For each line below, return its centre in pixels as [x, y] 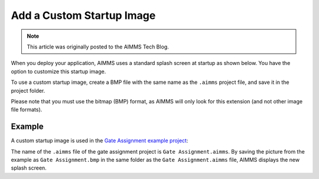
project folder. [28, 90]
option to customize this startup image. [58, 71]
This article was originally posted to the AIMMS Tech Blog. [98, 47]
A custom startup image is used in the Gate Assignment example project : [100, 141]
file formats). [27, 110]
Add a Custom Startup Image [83, 15]
